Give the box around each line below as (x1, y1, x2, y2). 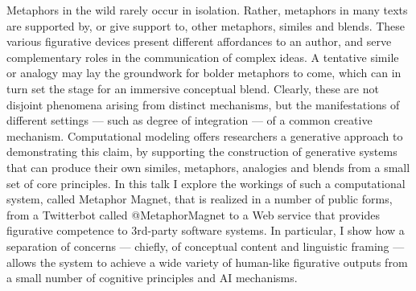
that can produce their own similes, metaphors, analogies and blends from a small (6, 158, 410, 175)
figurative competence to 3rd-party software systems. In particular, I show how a (6, 222, 405, 239)
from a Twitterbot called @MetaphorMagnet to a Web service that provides (6, 206, 380, 223)
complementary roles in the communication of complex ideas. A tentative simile (6, 48, 399, 65)
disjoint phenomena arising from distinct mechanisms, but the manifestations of (6, 96, 400, 113)
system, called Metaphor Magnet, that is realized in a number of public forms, (6, 191, 393, 207)
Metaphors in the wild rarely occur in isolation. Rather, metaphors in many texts (6, 2, 408, 18)
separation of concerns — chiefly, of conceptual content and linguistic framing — (6, 237, 405, 254)
